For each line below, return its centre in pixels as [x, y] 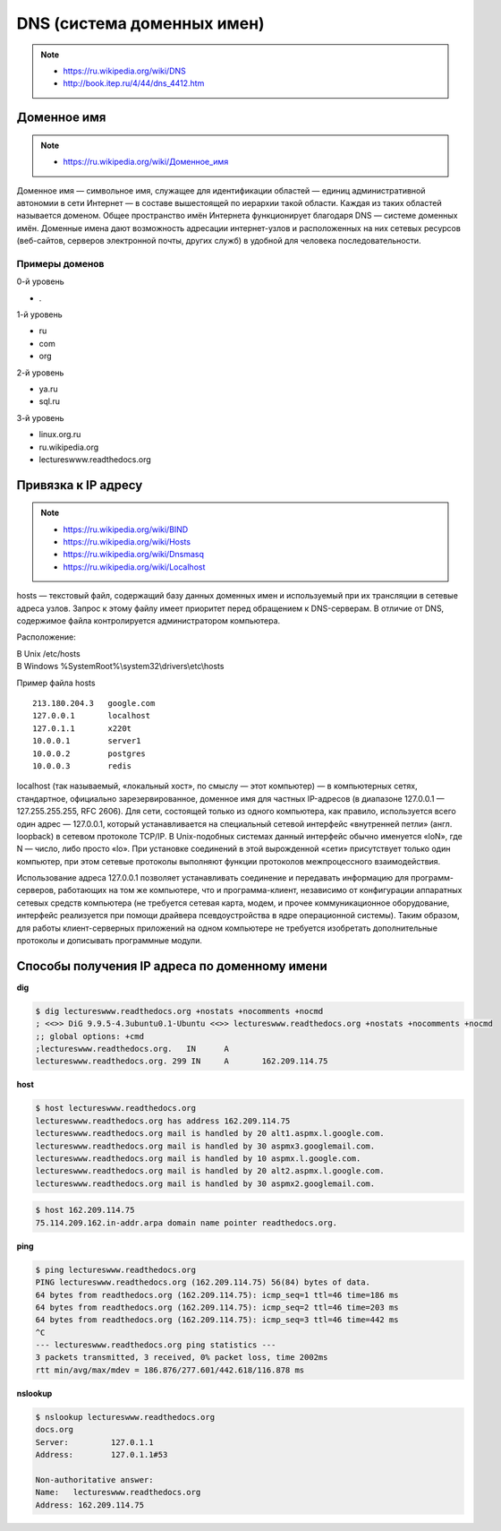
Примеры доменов [60, 263]
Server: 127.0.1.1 [94, 1442]
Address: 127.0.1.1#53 [102, 1454]
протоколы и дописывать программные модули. [110, 941]
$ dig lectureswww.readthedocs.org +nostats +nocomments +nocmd [179, 1011]
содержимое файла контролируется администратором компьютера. [149, 621]
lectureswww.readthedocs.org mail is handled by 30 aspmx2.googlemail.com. [205, 1183]
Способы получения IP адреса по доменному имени [172, 966]
